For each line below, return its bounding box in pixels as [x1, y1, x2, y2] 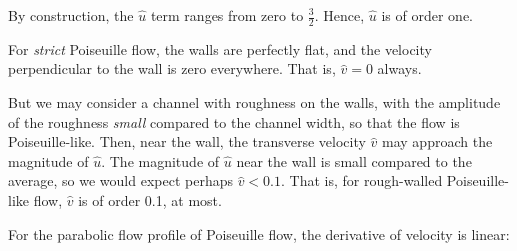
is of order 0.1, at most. [78, 189, 222, 210]
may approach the [382, 131, 493, 152]
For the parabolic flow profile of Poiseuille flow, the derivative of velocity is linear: [8, 223, 510, 244]
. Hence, [314, 5, 365, 25]
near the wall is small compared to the [236, 150, 472, 171]
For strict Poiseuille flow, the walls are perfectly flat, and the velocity [8, 38, 432, 59]
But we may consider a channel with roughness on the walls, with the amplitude [8, 92, 501, 113]
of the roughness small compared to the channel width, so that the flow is [8, 111, 460, 132]
